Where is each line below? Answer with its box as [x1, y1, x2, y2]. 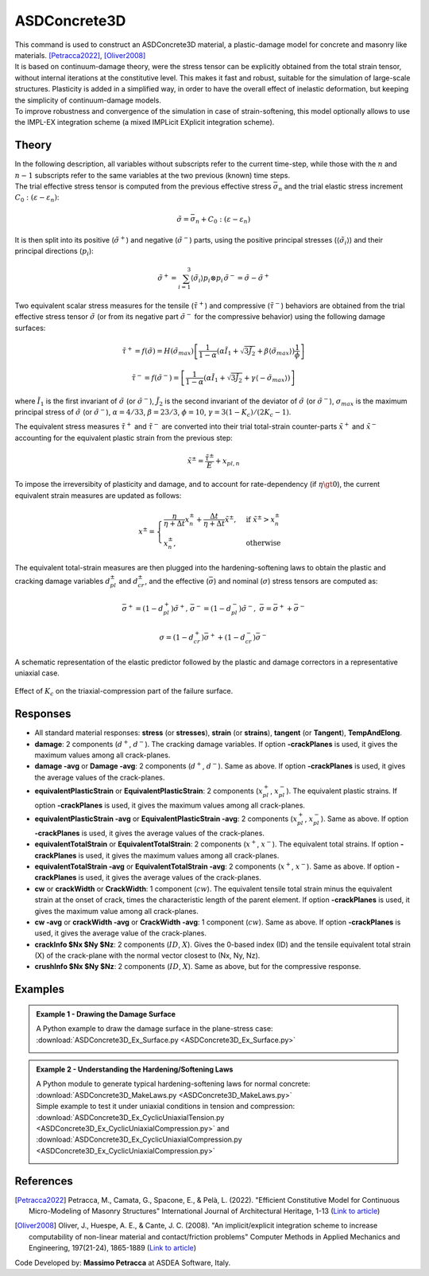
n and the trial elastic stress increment [278, 181, 404, 193]
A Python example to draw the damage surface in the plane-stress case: [36, 1024, 273, 1033]
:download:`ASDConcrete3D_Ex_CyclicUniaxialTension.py [36, 1112, 225, 1122]
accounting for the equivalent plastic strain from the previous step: [14, 433, 234, 442]
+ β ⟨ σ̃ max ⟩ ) [257, 346, 296, 357]
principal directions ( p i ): [14, 247, 95, 258]
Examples [14, 982, 65, 996]
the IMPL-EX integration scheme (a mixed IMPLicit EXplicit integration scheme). [14, 118, 275, 127]
